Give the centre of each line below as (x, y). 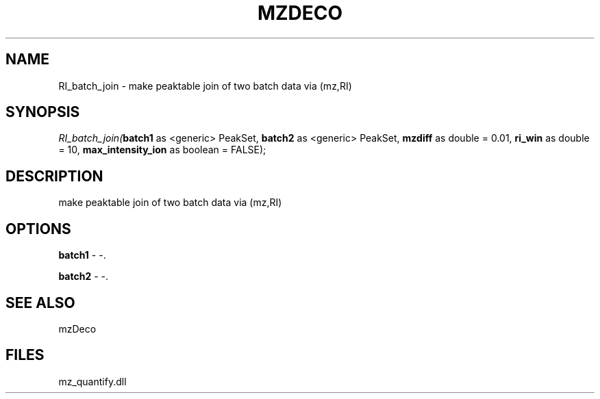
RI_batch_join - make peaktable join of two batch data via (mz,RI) (205, 86)
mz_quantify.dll (92, 381)
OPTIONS (38, 229)
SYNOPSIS (43, 112)
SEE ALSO (40, 303)
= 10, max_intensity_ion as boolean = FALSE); (162, 150)
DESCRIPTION (54, 176)
